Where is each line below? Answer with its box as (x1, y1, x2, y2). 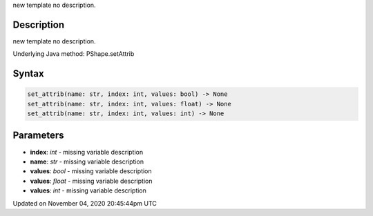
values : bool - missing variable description (30, 167, 152, 175)
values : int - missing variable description (30, 186, 146, 195)
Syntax (12, 68, 44, 79)
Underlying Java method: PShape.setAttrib (12, 50, 135, 58)
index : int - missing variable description (30, 148, 144, 156)
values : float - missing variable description (30, 177, 153, 185)
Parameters (12, 130, 64, 141)
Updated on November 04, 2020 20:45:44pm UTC (12, 199, 157, 207)
